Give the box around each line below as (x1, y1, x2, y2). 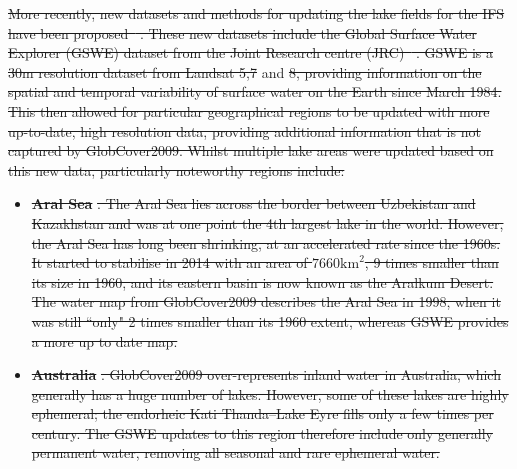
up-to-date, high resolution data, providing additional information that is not (8, 120, 481, 141)
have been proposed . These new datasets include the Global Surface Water (8, 22, 477, 43)
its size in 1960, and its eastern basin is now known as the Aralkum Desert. (31, 271, 494, 292)
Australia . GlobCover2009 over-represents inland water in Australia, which (31, 364, 501, 385)
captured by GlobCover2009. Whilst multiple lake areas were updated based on (8, 140, 494, 161)
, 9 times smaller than (364, 252, 499, 273)
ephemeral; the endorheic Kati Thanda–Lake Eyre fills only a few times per (31, 403, 494, 424)
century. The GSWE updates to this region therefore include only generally (31, 422, 493, 443)
